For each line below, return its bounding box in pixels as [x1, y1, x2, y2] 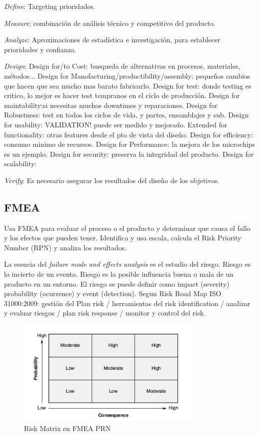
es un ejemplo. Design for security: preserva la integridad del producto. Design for [4, 148, 254, 159]
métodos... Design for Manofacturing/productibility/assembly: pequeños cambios [4, 70, 251, 81]
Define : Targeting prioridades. [4, 1, 95, 11]
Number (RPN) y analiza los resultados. [4, 242, 127, 252]
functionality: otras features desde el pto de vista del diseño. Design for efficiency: [4, 129, 254, 139]
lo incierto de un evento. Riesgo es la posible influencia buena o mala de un [4, 269, 234, 279]
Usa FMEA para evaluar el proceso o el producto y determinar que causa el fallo [4, 222, 251, 233]
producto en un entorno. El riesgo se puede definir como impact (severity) [4, 278, 230, 289]
